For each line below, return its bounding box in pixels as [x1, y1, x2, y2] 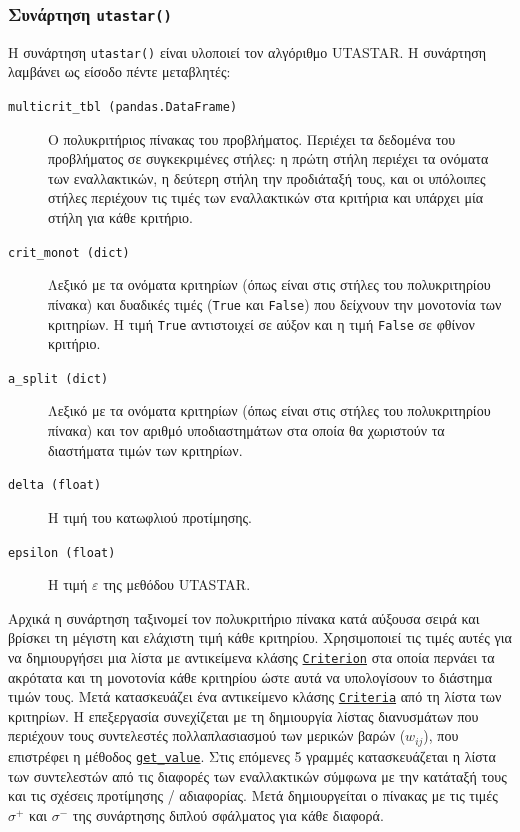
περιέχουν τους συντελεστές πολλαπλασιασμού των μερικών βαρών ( [8, 725, 406, 746]
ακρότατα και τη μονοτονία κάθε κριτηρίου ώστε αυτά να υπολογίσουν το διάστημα [8, 666, 493, 687]
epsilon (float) [8, 545, 116, 560]
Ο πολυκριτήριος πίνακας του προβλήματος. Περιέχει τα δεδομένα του [48, 128, 456, 149]
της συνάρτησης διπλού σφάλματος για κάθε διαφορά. [72, 804, 384, 825]
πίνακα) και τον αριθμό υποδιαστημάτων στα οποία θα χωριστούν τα [48, 420, 445, 441]
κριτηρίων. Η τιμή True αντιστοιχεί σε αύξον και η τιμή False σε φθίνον [48, 313, 475, 334]
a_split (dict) [8, 371, 109, 386]
